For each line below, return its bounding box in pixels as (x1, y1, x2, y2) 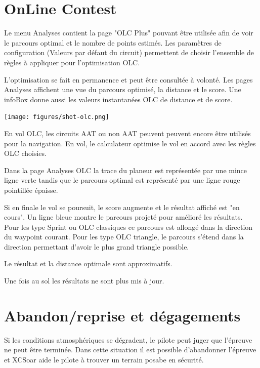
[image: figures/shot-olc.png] (4, 113, 109, 121)
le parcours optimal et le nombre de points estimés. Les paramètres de (4, 37, 222, 48)
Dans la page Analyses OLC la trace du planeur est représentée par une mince (4, 165, 247, 175)
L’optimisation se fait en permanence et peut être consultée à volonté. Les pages (4, 74, 253, 85)
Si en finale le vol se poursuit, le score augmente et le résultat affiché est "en (4, 201, 240, 212)
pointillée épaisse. (4, 184, 58, 195)
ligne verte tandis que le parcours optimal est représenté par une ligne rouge (4, 175, 240, 185)
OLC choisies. (4, 148, 47, 158)
